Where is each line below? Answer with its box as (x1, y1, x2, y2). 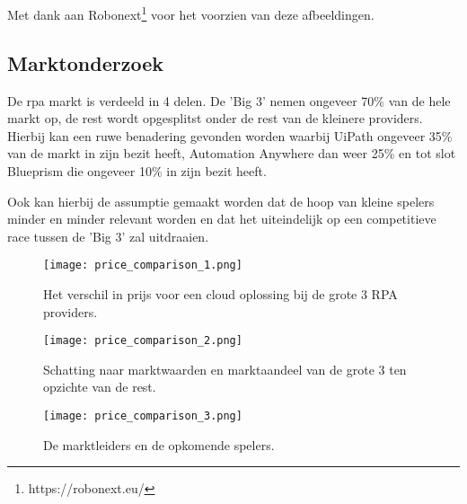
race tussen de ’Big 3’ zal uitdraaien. (7, 226, 209, 245)
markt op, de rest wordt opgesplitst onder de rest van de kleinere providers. (7, 109, 423, 128)
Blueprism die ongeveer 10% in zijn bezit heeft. (7, 162, 267, 181)
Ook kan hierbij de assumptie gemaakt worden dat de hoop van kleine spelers (7, 191, 435, 210)
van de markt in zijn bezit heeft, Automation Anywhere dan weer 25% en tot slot (7, 144, 456, 163)
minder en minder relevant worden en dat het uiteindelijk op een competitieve (7, 209, 436, 228)
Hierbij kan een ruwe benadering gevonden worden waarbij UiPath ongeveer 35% (7, 126, 453, 145)
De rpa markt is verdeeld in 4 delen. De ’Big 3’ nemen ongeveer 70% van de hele (7, 91, 451, 110)
